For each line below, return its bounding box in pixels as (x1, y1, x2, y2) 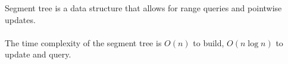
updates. (5, 13, 36, 25)
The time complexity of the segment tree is (5, 36, 162, 49)
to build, (193, 36, 224, 49)
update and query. (5, 48, 71, 60)
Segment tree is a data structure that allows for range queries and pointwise (5, 2, 282, 14)
